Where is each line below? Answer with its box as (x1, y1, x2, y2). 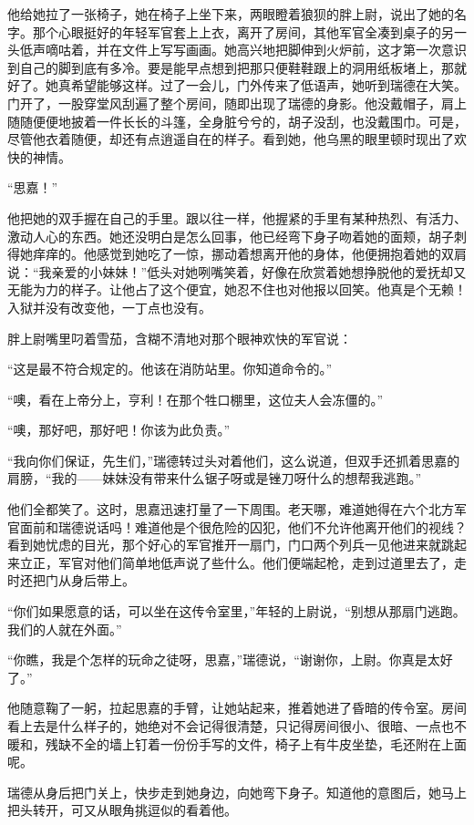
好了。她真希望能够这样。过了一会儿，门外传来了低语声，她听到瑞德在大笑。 (7, 76, 467, 95)
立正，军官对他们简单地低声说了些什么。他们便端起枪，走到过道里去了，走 (19, 552, 467, 572)
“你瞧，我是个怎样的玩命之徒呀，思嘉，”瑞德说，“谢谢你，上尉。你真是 (7, 650, 428, 669)
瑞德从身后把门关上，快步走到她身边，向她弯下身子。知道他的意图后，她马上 (7, 782, 467, 801)
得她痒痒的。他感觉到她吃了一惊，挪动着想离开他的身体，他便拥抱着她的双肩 (7, 244, 467, 263)
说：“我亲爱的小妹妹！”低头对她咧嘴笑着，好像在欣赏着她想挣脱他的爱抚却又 (7, 262, 467, 281)
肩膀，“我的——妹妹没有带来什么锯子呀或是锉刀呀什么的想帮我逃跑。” (7, 469, 422, 488)
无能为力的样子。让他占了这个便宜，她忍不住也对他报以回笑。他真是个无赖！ (7, 280, 467, 299)
